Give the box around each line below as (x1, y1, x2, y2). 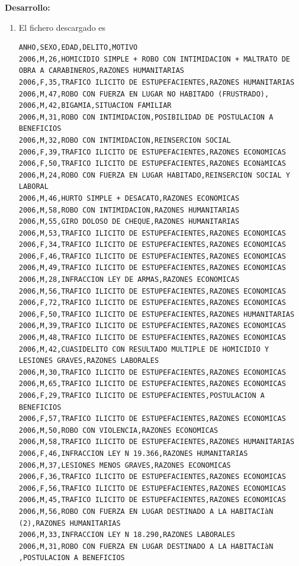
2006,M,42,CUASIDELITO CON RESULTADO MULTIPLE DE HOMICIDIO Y (18, 345, 269, 353)
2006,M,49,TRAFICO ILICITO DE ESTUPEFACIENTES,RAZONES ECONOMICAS (18, 263, 286, 272)
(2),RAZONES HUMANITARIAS (18, 519, 121, 528)
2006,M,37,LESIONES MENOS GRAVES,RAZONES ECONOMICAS (18, 461, 231, 469)
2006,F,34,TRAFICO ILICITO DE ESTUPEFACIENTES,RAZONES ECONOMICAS (18, 240, 286, 249)
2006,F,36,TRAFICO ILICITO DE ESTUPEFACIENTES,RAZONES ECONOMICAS (18, 472, 286, 481)
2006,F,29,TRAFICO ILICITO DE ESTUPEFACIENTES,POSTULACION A (18, 391, 265, 400)
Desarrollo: (5, 1, 50, 13)
